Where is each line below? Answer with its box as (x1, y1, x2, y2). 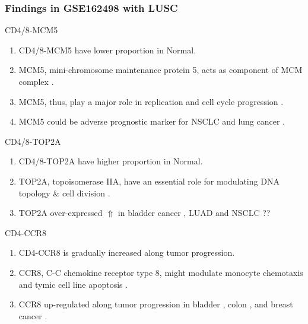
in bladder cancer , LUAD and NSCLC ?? (118, 207, 271, 219)
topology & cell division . (18, 186, 110, 199)
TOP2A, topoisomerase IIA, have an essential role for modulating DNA (18, 174, 280, 187)
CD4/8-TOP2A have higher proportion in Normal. (18, 155, 203, 167)
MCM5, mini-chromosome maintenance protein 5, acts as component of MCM (18, 63, 303, 76)
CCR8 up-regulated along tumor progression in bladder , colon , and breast (18, 298, 293, 310)
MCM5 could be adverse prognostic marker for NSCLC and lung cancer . (18, 115, 285, 128)
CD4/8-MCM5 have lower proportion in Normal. (18, 43, 196, 56)
